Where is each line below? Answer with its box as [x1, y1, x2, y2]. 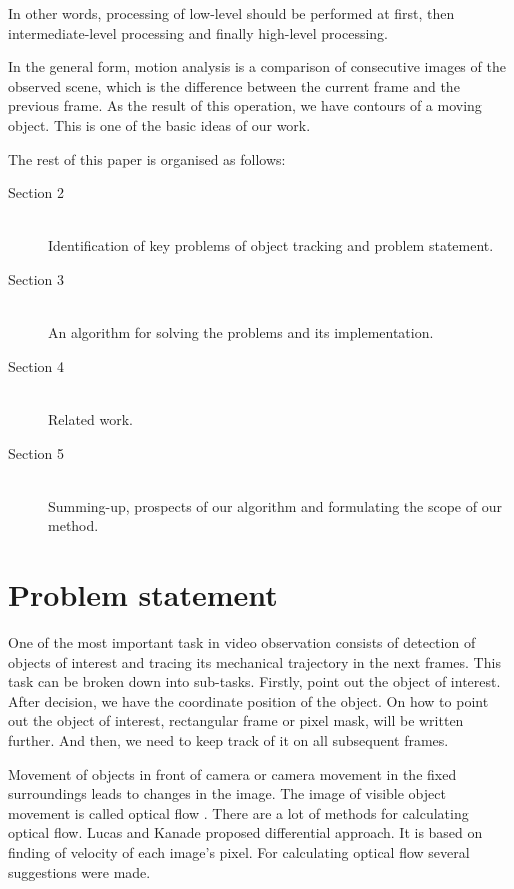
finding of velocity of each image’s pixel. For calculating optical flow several [8, 841, 470, 862]
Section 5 [8, 442, 64, 463]
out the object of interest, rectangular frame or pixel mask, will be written [8, 710, 464, 731]
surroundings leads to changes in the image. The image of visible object [8, 783, 446, 804]
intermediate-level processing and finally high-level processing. [8, 22, 388, 43]
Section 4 [8, 355, 64, 376]
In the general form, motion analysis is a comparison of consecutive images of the [8, 56, 506, 77]
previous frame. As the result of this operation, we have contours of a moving [8, 95, 482, 116]
